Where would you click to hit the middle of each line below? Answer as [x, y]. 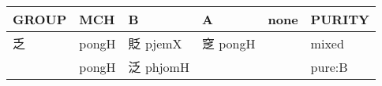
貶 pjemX [155, 43]
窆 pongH [228, 43]
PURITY [340, 19]
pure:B [329, 66]
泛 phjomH [159, 67]
